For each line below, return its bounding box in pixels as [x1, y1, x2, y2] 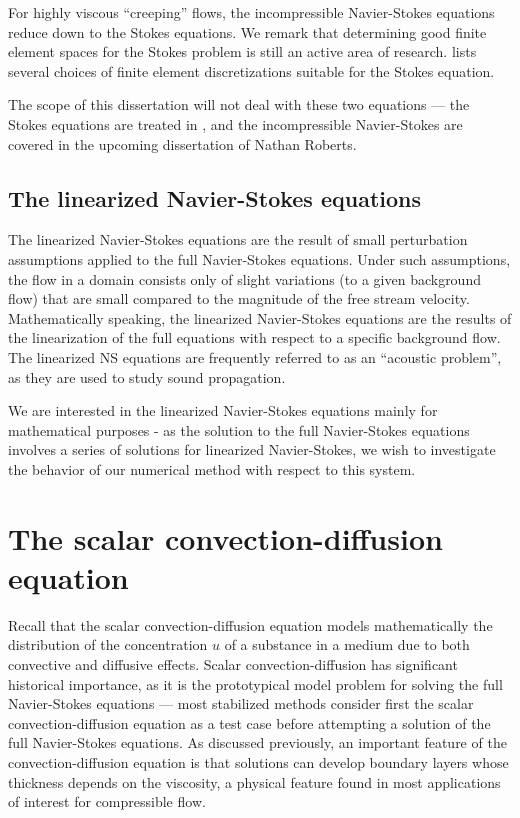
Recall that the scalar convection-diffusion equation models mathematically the [8, 614, 493, 635]
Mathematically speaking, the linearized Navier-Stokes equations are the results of [8, 307, 512, 328]
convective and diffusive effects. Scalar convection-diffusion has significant [8, 653, 458, 674]
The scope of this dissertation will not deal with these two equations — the [8, 94, 470, 115]
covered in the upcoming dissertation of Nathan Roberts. [8, 133, 357, 154]
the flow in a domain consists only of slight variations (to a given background [8, 268, 481, 289]
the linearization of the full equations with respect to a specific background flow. [8, 327, 501, 348]
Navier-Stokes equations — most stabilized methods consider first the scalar [8, 693, 474, 714]
